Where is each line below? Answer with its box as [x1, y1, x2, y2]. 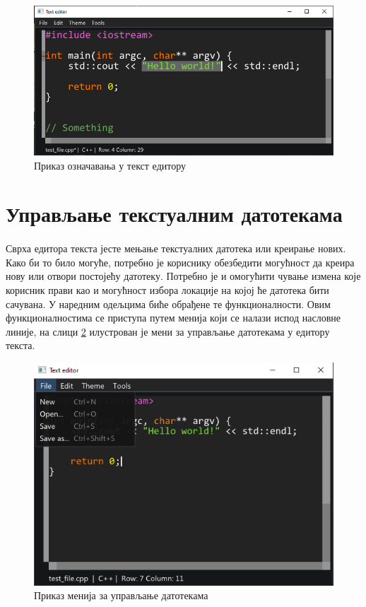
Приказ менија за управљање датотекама [34, 588, 208, 603]
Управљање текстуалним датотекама [6, 199, 343, 228]
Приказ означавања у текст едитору [34, 158, 187, 172]
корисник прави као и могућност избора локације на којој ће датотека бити [6, 282, 329, 297]
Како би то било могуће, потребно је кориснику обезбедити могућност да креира [6, 254, 355, 269]
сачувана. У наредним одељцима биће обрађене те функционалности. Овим [6, 296, 331, 311]
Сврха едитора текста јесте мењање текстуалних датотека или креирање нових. [6, 241, 346, 256]
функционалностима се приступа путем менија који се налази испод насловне [6, 310, 341, 325]
